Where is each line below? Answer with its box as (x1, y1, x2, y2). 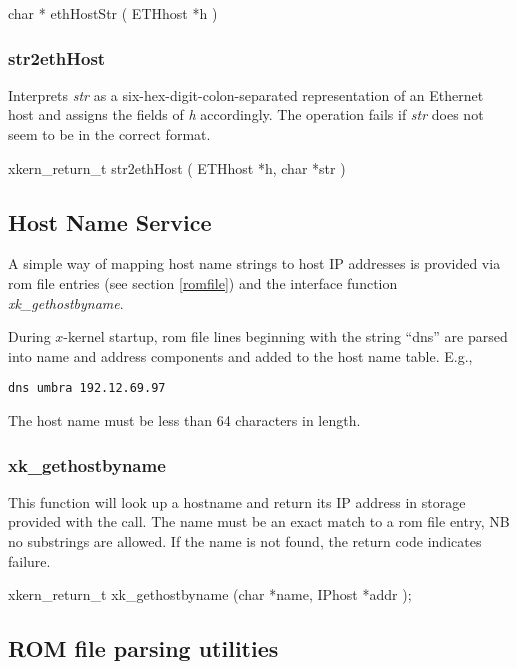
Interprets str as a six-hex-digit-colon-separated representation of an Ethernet (8, 84, 484, 105)
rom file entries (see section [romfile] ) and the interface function (8, 272, 398, 293)
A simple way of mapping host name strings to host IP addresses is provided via (8, 253, 501, 274)
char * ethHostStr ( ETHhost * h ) (8, 3, 218, 23)
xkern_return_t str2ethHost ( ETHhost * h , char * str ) (8, 157, 346, 178)
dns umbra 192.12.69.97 (8, 381, 166, 396)
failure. (8, 550, 51, 571)
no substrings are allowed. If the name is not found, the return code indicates (8, 531, 482, 552)
